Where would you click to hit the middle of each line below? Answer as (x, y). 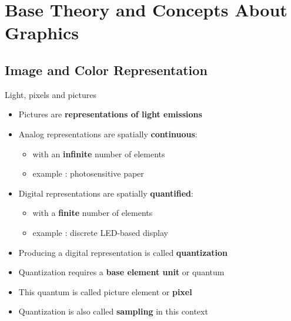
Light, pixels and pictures (51, 94)
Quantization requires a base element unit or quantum (121, 272)
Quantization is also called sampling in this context (113, 311)
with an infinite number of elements (99, 153)
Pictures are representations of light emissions (110, 114)
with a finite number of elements (93, 213)
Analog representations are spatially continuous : (108, 134)
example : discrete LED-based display (100, 232)
